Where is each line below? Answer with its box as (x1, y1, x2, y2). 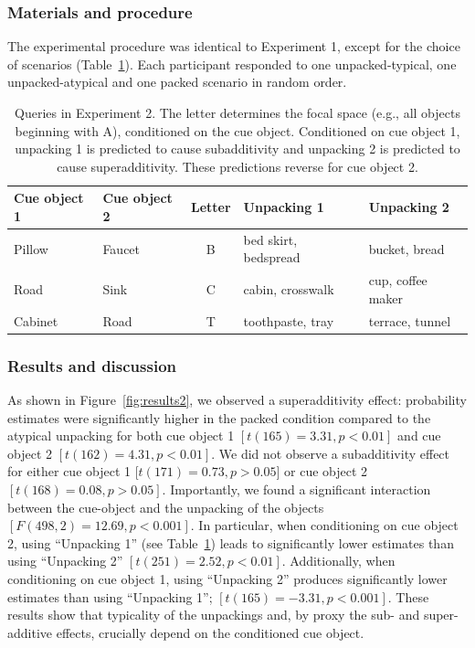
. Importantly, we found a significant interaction (162, 479, 431, 498)
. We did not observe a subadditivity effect (211, 443, 450, 462)
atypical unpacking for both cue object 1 (7, 426, 235, 445)
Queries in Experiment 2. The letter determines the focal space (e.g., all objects (15, 103, 460, 122)
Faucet (102, 239, 141, 258)
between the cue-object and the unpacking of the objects (7, 497, 324, 516)
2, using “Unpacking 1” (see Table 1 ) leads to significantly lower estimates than (7, 533, 454, 552)
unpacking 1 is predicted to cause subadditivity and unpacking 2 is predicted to (15, 139, 460, 158)
